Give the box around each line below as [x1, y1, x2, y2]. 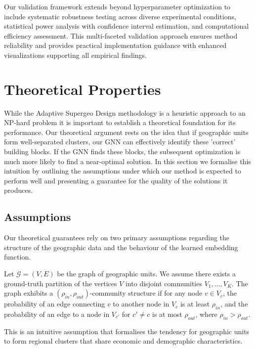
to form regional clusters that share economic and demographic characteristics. [4, 336, 243, 346]
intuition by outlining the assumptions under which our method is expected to [4, 166, 241, 176]
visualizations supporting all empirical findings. [4, 49, 147, 60]
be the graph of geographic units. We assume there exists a [57, 268, 236, 279]
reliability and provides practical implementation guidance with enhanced [4, 40, 227, 50]
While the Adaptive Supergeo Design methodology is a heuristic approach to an [4, 107, 246, 118]
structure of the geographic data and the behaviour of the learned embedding [4, 242, 238, 252]
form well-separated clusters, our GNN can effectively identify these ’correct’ [4, 136, 236, 147]
